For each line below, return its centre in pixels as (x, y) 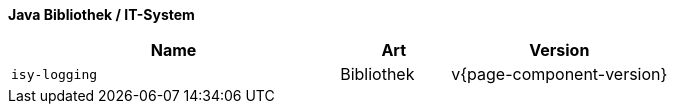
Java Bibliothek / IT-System (101, 14)
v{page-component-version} (559, 74)
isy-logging (54, 74)
